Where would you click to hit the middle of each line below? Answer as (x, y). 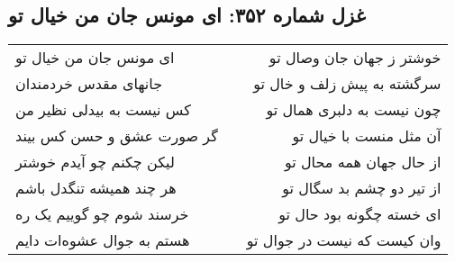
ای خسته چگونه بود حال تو (360, 214)
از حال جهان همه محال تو (363, 162)
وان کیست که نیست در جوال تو (344, 240)
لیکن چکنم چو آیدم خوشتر (95, 162)
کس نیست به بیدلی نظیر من (103, 110)
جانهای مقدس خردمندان (89, 84)
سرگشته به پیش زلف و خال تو (347, 84)
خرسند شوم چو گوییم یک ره (102, 214)
